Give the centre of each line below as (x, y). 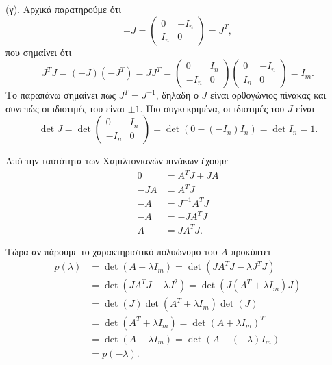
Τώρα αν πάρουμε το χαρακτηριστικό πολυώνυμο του (112, 251)
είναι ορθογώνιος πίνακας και (268, 95)
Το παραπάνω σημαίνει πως (61, 95)
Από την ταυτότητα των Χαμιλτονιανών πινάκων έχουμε (117, 161)
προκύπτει (251, 251)
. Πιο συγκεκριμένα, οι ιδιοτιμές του (212, 108)
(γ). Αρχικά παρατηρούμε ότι (64, 9)
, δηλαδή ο (177, 95)
